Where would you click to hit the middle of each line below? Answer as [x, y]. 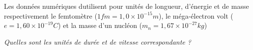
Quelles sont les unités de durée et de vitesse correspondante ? [98, 41]
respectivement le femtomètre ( [51, 15]
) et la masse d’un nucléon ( [100, 25]
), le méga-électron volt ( [196, 15]
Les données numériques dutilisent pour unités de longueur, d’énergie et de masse [126, 6]
